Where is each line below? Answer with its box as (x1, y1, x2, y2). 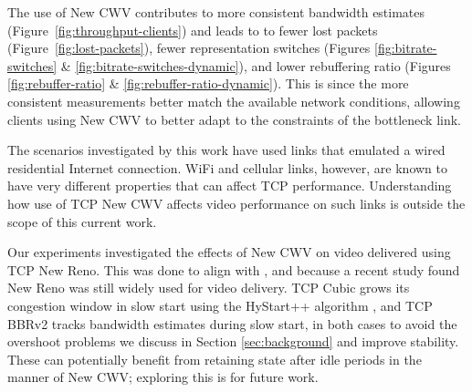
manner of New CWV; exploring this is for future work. (7, 367, 319, 387)
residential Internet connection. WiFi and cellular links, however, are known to (7, 158, 448, 177)
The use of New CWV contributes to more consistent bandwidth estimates (7, 3, 425, 21)
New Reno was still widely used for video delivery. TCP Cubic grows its (7, 278, 410, 297)
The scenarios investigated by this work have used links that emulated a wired (7, 140, 446, 160)
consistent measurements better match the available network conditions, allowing (7, 91, 460, 110)
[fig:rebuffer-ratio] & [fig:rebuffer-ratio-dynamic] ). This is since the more (7, 74, 409, 93)
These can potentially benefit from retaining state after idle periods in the (7, 349, 422, 368)
